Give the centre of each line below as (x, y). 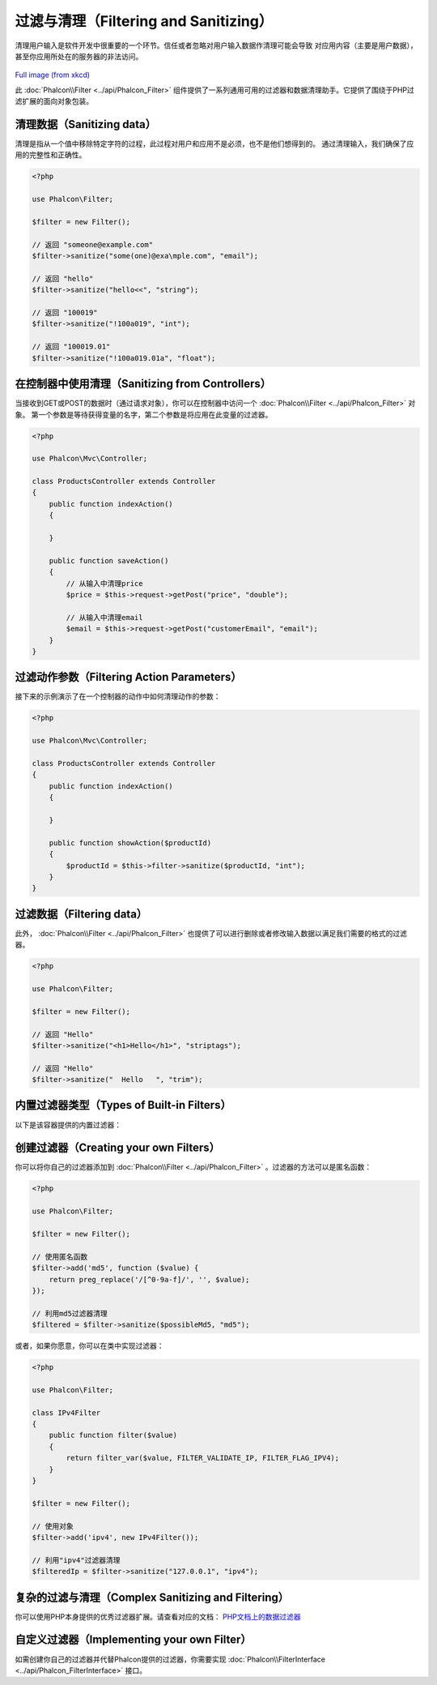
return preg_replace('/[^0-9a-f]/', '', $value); (149, 1279)
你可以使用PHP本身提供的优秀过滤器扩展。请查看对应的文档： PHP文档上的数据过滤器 (158, 1616)
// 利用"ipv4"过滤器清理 (76, 1560)
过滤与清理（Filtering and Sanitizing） (144, 21)
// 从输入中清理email (104, 617)
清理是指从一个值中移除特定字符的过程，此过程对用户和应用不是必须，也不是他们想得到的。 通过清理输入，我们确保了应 (214, 144)
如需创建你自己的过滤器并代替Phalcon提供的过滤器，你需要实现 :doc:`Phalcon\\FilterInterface (170, 1659)
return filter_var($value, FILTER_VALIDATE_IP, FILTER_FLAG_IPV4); (203, 1458)
